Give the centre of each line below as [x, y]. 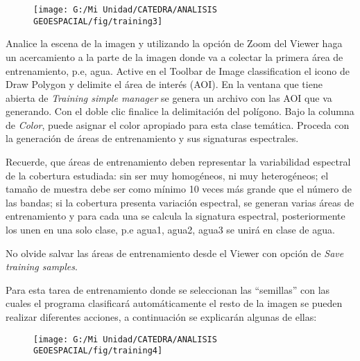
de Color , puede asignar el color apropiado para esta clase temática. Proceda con [178, 124]
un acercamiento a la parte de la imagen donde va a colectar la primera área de [174, 56]
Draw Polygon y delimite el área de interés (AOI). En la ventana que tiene [164, 84]
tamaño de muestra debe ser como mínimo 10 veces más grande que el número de [179, 189]
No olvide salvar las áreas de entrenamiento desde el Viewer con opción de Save [175, 253]
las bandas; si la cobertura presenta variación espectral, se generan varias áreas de [180, 202]
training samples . [42, 266]
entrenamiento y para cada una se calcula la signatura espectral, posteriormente [175, 216]
